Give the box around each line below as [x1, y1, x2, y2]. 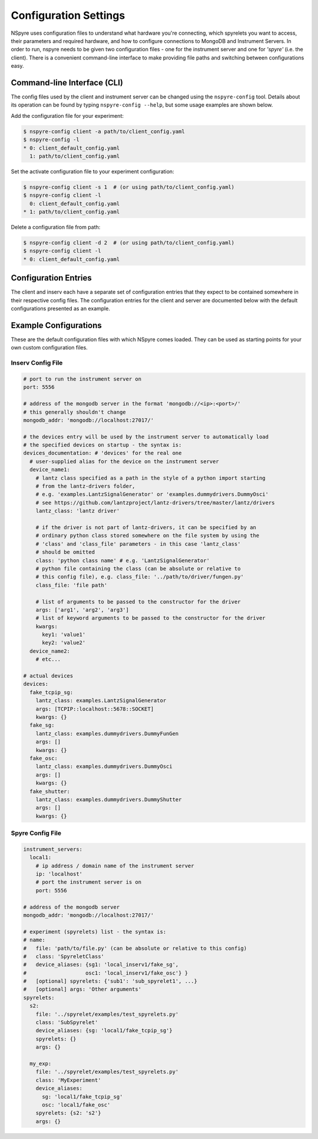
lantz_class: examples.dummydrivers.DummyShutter [35, 796, 182, 803]
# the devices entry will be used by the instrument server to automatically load [23, 433, 269, 440]
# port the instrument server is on [35, 879, 141, 886]
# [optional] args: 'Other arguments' [23, 986, 141, 993]
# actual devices [23, 672, 74, 679]
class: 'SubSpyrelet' [35, 1019, 98, 1026]
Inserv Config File [11, 359, 63, 367]
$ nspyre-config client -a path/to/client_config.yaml [23, 128, 185, 135]
